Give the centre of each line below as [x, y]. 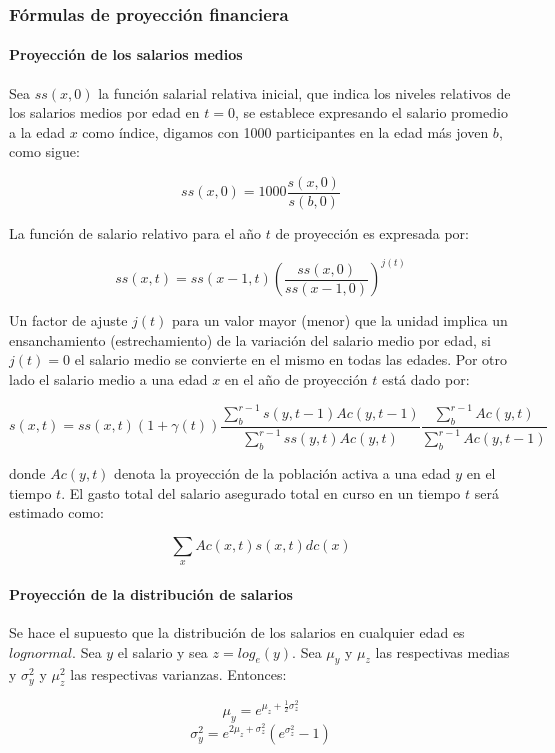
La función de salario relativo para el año [135, 233]
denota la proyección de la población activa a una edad [282, 473]
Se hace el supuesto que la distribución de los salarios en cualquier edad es [237, 631]
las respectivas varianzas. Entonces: [178, 674]
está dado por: [425, 378]
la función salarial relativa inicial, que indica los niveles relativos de [304, 92]
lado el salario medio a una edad [108, 378]
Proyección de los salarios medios [126, 54]
